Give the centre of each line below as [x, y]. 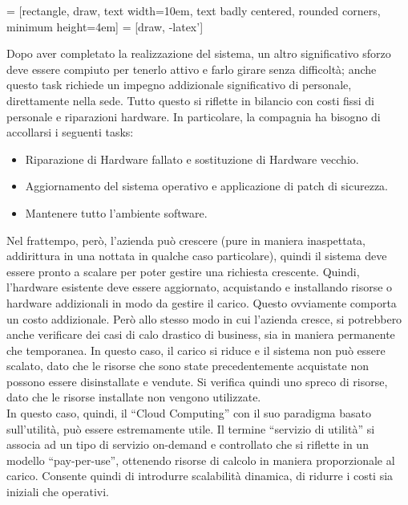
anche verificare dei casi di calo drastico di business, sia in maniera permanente [201, 334]
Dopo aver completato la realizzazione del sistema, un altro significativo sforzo [199, 53]
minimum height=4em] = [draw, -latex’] [105, 26]
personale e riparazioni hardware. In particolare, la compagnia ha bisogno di [194, 116]
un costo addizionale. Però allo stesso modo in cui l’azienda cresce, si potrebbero [204, 318]
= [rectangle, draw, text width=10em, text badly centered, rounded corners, [194, 10]
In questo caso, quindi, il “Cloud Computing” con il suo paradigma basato [189, 413]
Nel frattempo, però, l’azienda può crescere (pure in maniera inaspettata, [186, 240]
